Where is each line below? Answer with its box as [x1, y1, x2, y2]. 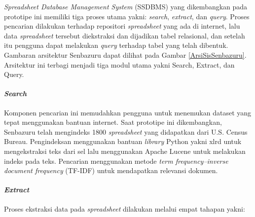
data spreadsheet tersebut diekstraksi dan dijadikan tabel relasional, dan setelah [4, 30, 245, 40]
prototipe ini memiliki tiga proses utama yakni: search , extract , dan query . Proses [4, 11, 250, 21]
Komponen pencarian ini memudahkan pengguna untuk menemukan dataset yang [4, 107, 252, 117]
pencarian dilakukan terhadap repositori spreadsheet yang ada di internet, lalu [4, 21, 240, 31]
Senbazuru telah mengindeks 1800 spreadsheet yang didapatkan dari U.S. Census [4, 126, 248, 137]
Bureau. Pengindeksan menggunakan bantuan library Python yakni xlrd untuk [4, 136, 242, 146]
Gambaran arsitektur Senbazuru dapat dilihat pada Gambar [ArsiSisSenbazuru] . [4, 49, 247, 60]
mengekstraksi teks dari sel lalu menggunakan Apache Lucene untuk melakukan [4, 145, 246, 156]
